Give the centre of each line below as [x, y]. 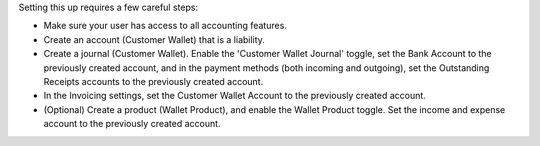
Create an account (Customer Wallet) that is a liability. [154, 39]
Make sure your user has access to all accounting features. [165, 26]
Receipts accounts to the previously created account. [153, 81]
